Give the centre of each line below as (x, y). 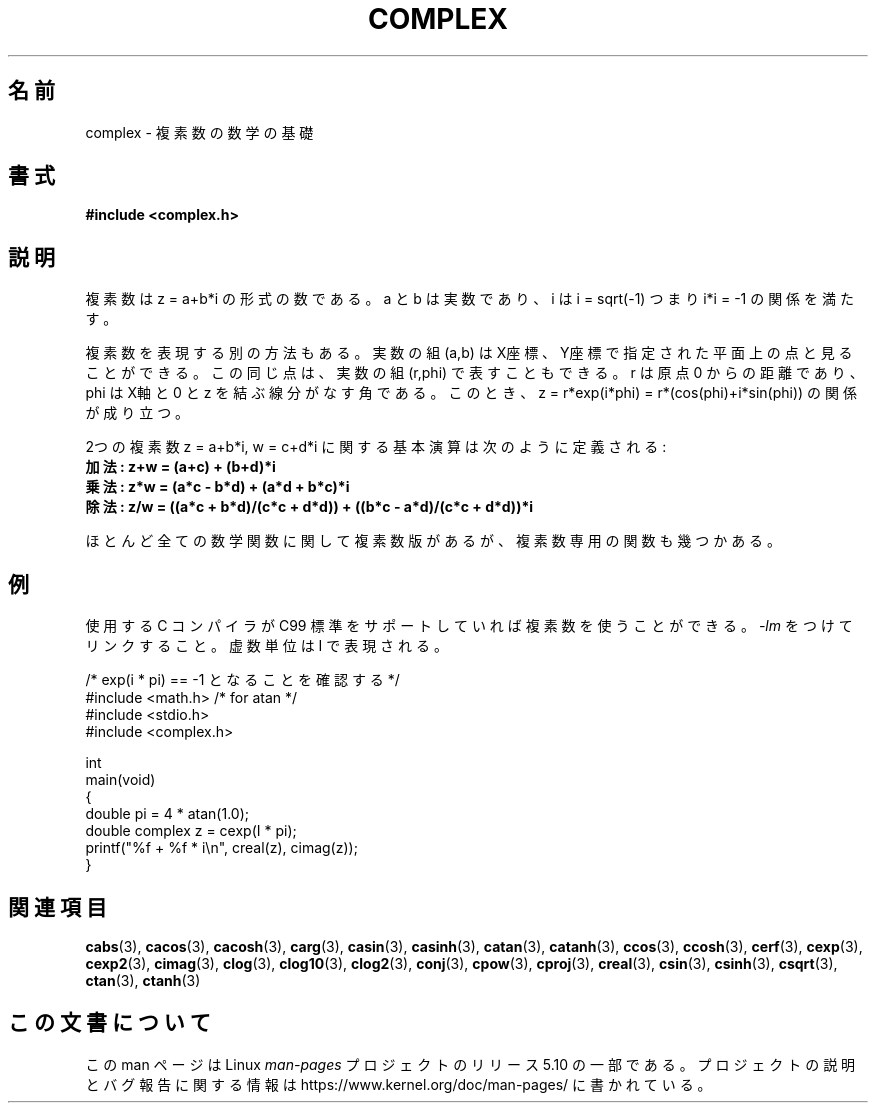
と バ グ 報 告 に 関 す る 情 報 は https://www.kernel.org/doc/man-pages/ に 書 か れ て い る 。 (398, 1084)
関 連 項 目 (57, 907)
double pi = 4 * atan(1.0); (167, 814)
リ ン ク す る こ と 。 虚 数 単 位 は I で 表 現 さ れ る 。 (266, 646)
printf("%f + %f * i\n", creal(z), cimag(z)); (221, 848)
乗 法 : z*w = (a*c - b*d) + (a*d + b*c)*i (217, 487)
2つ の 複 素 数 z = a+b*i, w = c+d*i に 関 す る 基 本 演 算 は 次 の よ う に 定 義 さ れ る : (376, 447)
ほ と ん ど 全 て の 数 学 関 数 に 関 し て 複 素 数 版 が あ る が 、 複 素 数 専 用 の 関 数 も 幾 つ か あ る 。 (433, 541)
